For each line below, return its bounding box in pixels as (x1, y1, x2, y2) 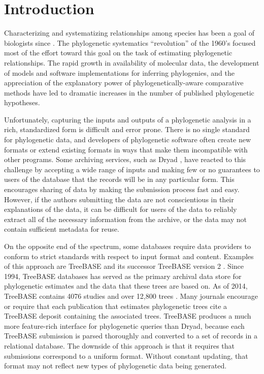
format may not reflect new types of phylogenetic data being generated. (4, 360, 227, 371)
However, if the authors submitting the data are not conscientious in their (4, 194, 234, 204)
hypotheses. (4, 97, 40, 108)
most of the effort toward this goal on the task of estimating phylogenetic (4, 47, 233, 58)
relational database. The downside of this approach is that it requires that (4, 340, 235, 351)
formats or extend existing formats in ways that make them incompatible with (4, 144, 248, 154)
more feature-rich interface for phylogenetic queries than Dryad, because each (4, 320, 245, 331)
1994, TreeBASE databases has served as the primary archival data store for (4, 270, 242, 281)
